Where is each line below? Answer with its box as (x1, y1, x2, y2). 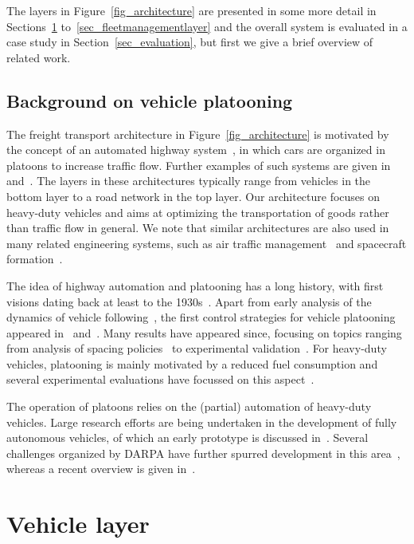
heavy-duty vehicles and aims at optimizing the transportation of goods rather (6, 203, 389, 220)
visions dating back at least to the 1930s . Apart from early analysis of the (6, 293, 372, 309)
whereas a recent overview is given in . (6, 460, 196, 477)
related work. (6, 49, 71, 65)
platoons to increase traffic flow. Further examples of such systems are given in (6, 156, 391, 173)
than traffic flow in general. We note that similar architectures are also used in (6, 219, 389, 236)
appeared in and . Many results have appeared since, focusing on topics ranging (6, 324, 402, 341)
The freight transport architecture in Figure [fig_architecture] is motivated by (6, 125, 389, 142)
